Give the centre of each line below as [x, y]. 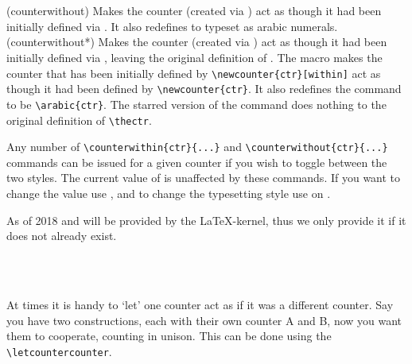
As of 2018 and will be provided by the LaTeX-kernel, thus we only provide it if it [206, 220]
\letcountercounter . [59, 351]
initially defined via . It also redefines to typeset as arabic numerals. [172, 26]
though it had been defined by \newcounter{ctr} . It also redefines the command [204, 89]
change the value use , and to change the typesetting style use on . [169, 194]
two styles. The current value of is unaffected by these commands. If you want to [204, 178]
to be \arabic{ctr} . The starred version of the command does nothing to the [196, 104]
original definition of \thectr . [79, 120]
